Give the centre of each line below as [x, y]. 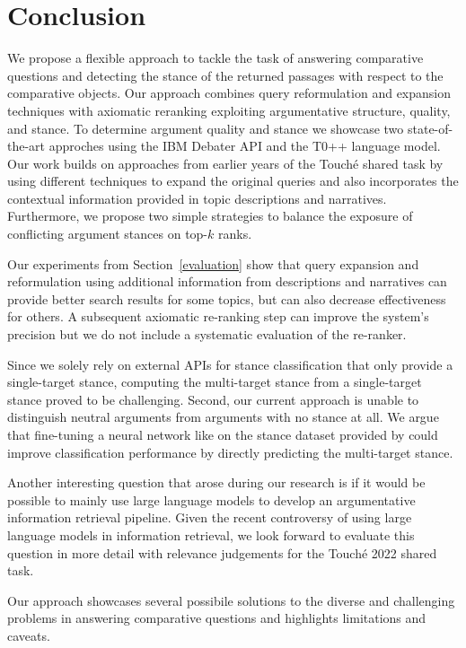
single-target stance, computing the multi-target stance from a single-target [215, 382]
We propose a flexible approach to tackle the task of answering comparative [215, 58]
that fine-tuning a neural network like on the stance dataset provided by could [223, 434]
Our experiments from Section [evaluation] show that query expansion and [213, 263]
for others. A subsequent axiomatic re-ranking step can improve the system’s [218, 316]
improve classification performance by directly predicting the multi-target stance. [230, 452]
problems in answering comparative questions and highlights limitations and [217, 618]
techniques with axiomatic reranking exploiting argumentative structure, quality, [229, 110]
